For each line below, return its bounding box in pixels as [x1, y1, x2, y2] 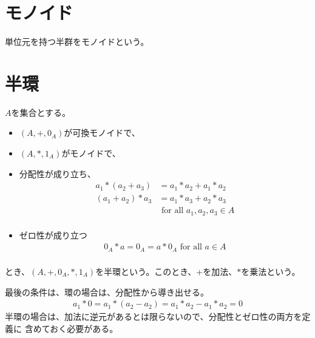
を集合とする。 [11, 106, 71, 118]
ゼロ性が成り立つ [19, 228, 87, 241]
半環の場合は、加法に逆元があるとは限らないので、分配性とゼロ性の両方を [5, 310, 302, 323]
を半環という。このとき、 [95, 265, 197, 277]
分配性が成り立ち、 [19, 167, 96, 180]
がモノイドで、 [61, 147, 121, 160]
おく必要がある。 [50, 322, 118, 334]
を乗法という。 [241, 265, 300, 277]
